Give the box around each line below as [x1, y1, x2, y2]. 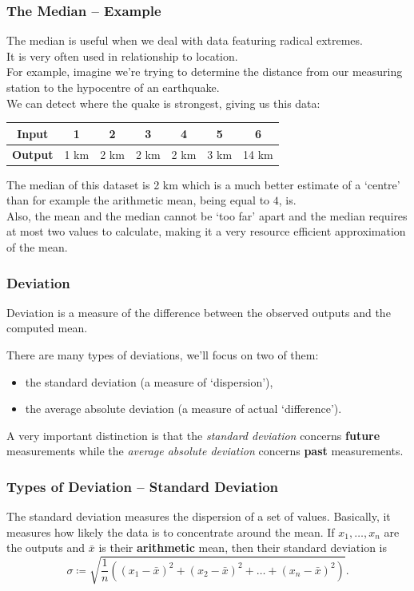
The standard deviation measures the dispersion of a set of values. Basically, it [6, 508, 391, 525]
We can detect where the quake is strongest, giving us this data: [6, 94, 320, 111]
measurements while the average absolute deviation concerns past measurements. [6, 442, 404, 459]
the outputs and [6, 539, 86, 556]
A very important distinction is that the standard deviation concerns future [6, 426, 380, 443]
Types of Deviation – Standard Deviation [6, 476, 279, 496]
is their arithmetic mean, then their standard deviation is [98, 539, 388, 556]
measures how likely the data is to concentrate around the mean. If [6, 523, 335, 540]
